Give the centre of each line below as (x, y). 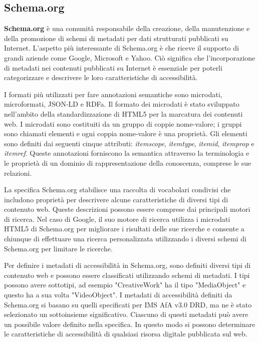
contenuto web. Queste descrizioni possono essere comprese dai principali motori (127, 209)
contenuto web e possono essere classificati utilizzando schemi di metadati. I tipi (127, 275)
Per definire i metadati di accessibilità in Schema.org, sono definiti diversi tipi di (127, 265)
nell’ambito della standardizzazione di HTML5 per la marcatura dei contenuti (123, 113)
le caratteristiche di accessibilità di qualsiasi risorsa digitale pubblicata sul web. (126, 334)
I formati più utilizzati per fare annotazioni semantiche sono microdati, (113, 94)
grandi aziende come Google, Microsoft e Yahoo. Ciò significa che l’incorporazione (130, 57)
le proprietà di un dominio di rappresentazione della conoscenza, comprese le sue (128, 162)
